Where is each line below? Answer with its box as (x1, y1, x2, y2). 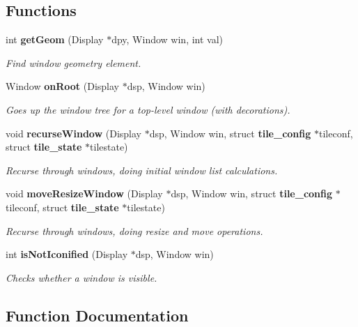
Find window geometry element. (6, 55, 141, 70)
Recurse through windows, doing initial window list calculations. (6, 162, 278, 177)
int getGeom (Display (6, 32, 104, 47)
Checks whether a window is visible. (6, 270, 157, 284)
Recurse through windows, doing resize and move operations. (6, 223, 263, 238)
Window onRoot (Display (6, 79, 120, 93)
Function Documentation (6, 304, 189, 326)
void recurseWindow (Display (6, 126, 141, 140)
